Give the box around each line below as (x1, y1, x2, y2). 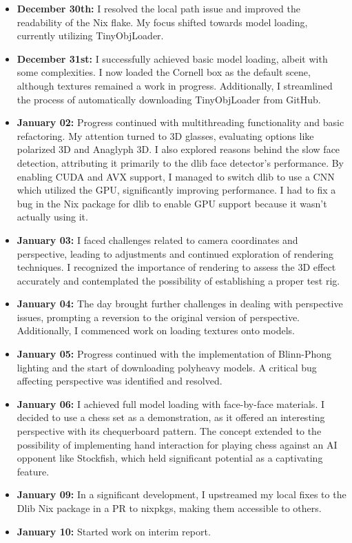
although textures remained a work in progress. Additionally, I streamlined (17, 78, 333, 92)
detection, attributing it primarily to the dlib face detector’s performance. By (17, 155, 344, 170)
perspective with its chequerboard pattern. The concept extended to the (17, 424, 322, 438)
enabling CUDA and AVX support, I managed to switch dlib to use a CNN (17, 169, 335, 183)
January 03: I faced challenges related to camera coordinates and (17, 232, 298, 247)
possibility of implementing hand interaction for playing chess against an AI (17, 437, 338, 451)
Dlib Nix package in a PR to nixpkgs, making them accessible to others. (17, 501, 322, 515)
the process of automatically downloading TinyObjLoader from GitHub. (17, 92, 321, 106)
